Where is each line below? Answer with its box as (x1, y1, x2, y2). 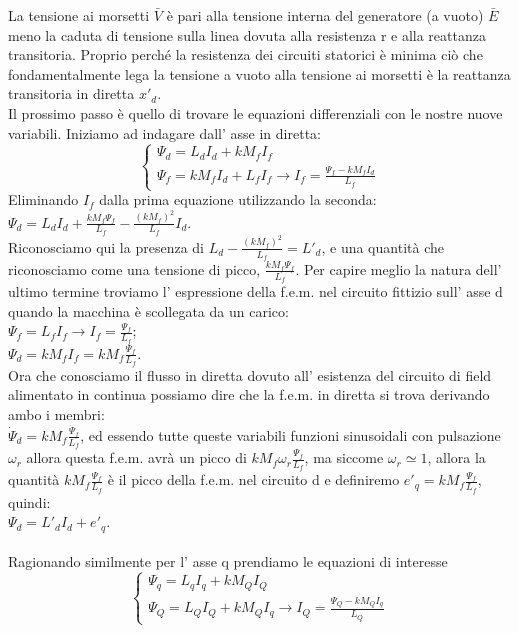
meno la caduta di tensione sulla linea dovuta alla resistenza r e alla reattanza (8, 24, 486, 45)
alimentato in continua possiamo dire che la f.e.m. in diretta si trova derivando (8, 384, 490, 405)
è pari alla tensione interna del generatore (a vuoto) (166, 5, 484, 25)
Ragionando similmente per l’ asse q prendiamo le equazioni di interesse (8, 551, 448, 572)
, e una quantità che (321, 236, 444, 257)
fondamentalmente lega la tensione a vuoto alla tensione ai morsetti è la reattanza (8, 63, 511, 84)
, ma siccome (304, 447, 384, 468)
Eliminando (8, 189, 79, 210)
